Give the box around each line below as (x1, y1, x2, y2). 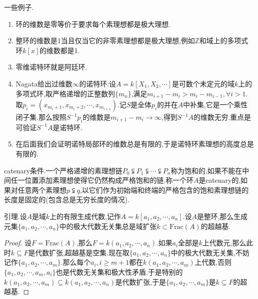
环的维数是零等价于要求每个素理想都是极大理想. (15, 18, 171, 29)
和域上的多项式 (199, 35, 249, 46)
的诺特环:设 (79, 78, 116, 88)
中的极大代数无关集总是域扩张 (59, 221, 157, 231)
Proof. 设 (4, 237, 32, 248)
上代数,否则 (194, 257, 232, 267)
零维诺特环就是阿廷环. (15, 62, 87, 72)
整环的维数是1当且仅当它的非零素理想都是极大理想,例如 (15, 35, 195, 46)
